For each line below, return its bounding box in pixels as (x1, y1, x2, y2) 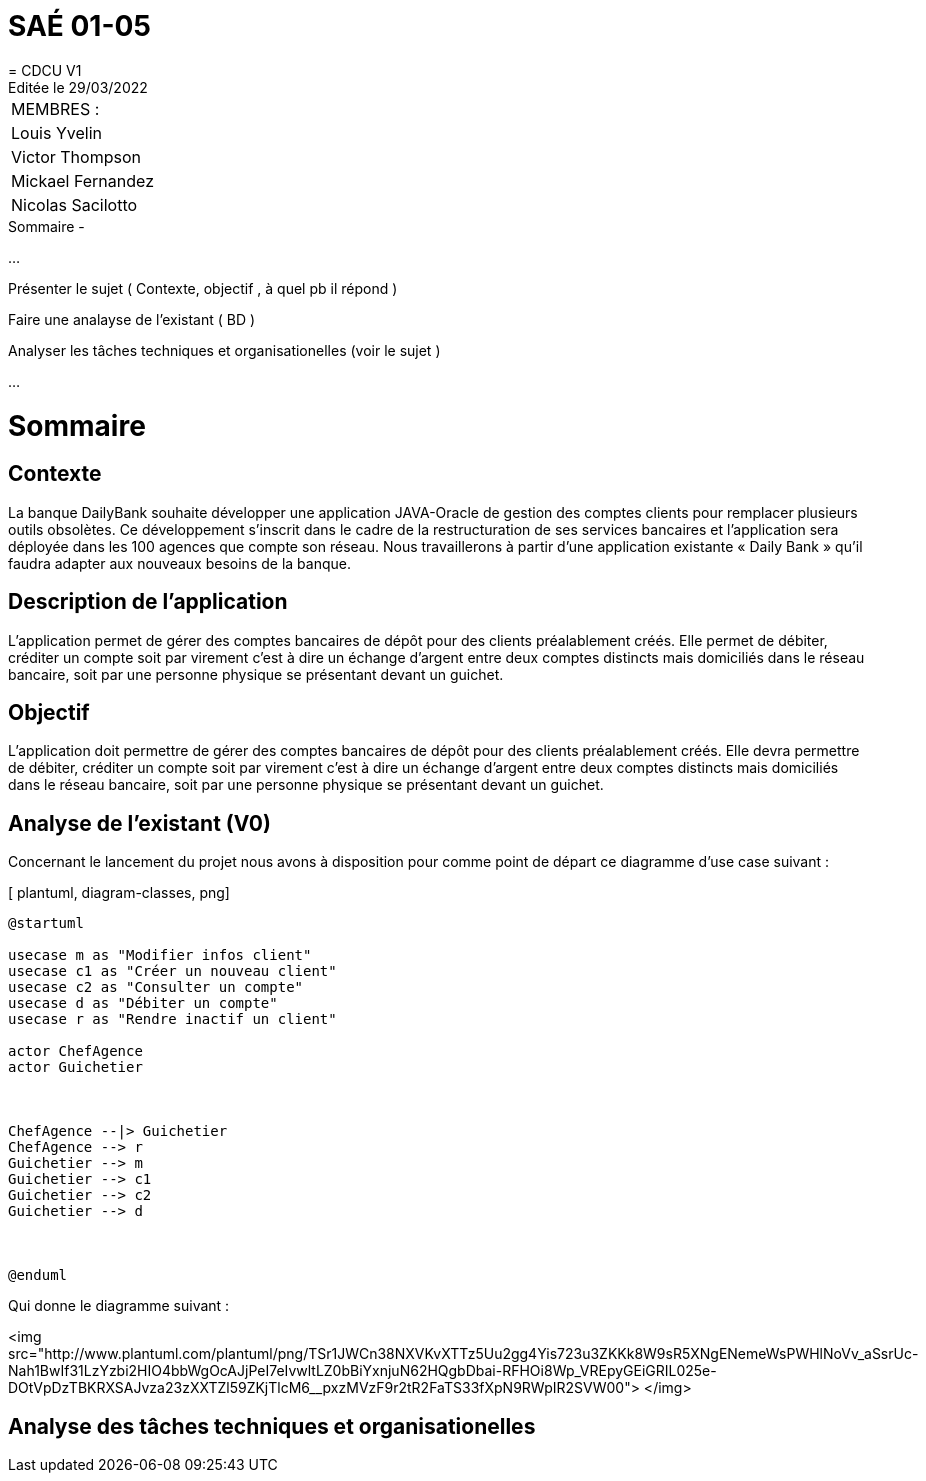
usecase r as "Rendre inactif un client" (8, 1011, 337, 1028)
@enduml (8, 1267, 68, 1284)
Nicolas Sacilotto (11, 194, 138, 215)
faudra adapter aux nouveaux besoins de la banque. (8, 554, 351, 572)
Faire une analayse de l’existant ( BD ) (8, 310, 256, 328)
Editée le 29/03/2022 (8, 78, 148, 96)
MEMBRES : (11, 98, 100, 119)
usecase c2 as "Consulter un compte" (8, 979, 304, 996)
